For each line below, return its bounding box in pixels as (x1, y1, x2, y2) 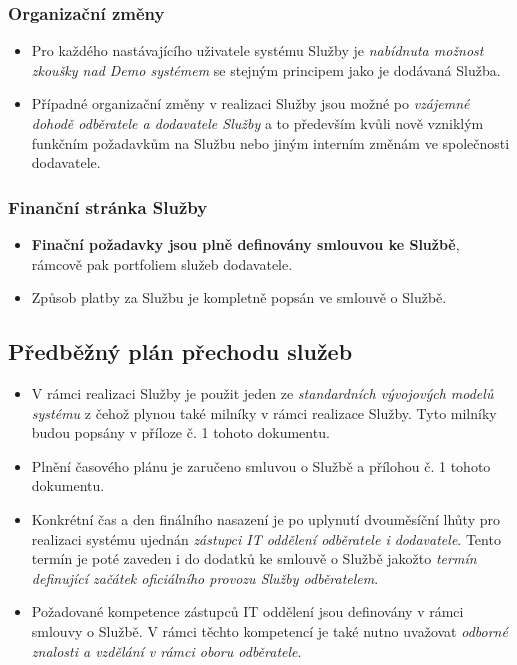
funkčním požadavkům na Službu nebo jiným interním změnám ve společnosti (31, 132, 510, 153)
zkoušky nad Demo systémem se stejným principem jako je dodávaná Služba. (31, 59, 501, 80)
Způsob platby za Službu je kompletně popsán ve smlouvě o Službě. (31, 287, 447, 308)
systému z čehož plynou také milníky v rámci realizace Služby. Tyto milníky (31, 402, 497, 423)
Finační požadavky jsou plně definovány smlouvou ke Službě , (31, 234, 460, 254)
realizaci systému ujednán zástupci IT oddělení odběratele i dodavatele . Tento (31, 528, 501, 549)
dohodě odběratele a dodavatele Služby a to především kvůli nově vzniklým (31, 113, 484, 133)
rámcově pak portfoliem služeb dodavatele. (31, 253, 293, 274)
